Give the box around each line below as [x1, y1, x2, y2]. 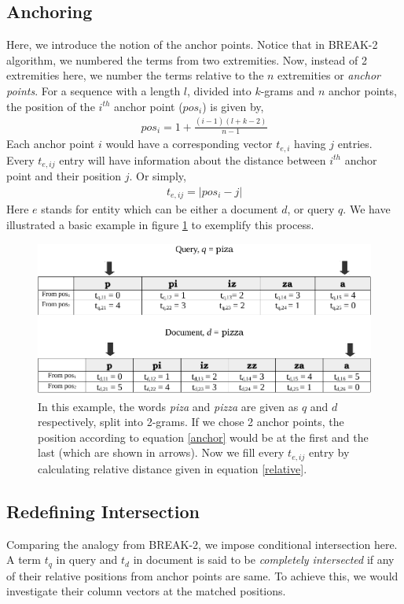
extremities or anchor [277, 67, 380, 83]
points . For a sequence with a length [6, 82, 181, 98]
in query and [56, 551, 118, 568]
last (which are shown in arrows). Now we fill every [38, 444, 285, 461]
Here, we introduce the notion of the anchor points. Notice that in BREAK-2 [6, 36, 378, 53]
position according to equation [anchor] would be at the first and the [38, 428, 369, 445]
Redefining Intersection [6, 498, 200, 523]
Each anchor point [6, 135, 95, 152]
